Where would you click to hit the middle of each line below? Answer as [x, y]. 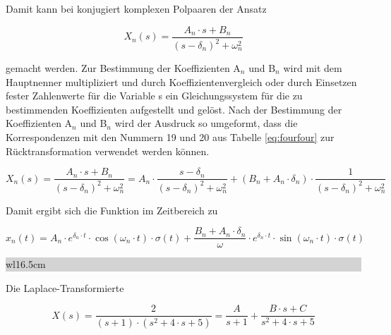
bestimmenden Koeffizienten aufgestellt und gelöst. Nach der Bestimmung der [174, 109]
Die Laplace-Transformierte [65, 287]
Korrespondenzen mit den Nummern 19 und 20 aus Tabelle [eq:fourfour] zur [170, 136]
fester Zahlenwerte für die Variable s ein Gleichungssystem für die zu [154, 96]
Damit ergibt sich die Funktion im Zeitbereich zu [112, 210]
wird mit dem [313, 68]
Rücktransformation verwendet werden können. [108, 151]
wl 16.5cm [26, 264]
